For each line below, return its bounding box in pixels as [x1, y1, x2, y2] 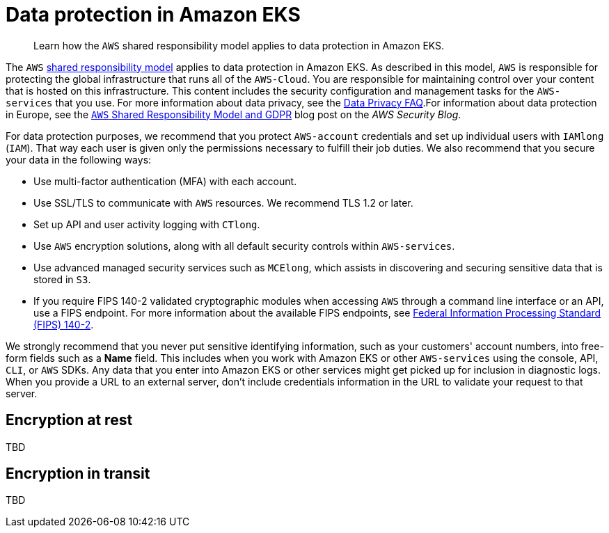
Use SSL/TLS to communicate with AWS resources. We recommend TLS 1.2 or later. [33, 196, 413, 209]
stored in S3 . [33, 273, 91, 285]
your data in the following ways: [6, 153, 152, 166]
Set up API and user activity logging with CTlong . [33, 218, 260, 230]
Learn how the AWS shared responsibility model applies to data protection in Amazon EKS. [33, 39, 445, 51]
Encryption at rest [6, 411, 133, 429]
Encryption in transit [6, 465, 150, 483]
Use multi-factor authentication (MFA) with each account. [33, 175, 297, 187]
